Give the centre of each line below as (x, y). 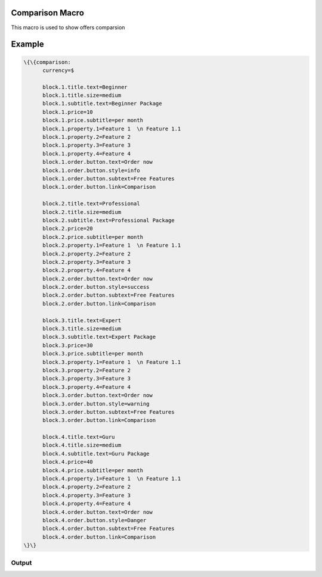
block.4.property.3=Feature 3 (87, 495)
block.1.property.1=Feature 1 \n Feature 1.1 (112, 129)
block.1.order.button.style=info (91, 170)
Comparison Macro (48, 13)
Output (21, 563)
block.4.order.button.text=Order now (98, 512)
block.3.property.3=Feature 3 (87, 379)
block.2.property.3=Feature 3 (87, 262)
